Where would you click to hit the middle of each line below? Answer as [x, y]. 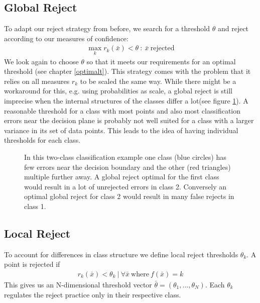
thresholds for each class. [42, 140]
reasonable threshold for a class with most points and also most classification [122, 110]
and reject [233, 28]
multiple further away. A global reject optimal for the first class [122, 177]
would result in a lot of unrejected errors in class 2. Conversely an [125, 186]
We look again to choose [41, 61]
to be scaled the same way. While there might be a [158, 81]
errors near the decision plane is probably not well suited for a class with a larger [129, 120]
